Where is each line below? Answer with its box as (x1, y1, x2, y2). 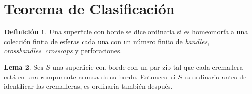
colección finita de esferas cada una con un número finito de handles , (4, 36, 210, 46)
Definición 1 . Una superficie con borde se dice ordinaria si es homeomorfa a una (4, 27, 248, 37)
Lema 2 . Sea (4, 62, 44, 72)
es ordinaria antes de (184, 71, 247, 81)
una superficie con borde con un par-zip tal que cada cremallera (52, 62, 243, 72)
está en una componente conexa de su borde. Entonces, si (4, 71, 176, 81)
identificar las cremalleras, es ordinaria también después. (4, 81, 173, 91)
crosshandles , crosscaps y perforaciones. (4, 46, 122, 56)
